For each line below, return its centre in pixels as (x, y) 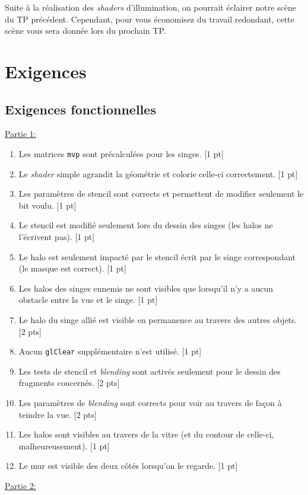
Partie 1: (20, 134)
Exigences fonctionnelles (80, 109)
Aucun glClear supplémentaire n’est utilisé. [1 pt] (110, 351)
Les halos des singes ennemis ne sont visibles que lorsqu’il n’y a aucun (146, 288)
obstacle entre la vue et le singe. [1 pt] (88, 300)
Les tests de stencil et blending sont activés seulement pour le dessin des (150, 371)
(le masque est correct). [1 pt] (72, 268)
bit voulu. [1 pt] (47, 205)
